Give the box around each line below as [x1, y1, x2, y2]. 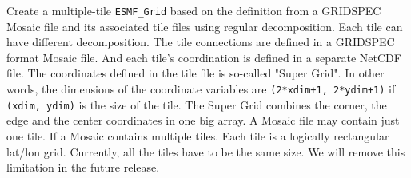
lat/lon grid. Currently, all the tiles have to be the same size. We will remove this [6, 143, 405, 160]
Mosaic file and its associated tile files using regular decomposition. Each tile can [6, 18, 403, 34]
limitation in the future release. [6, 159, 160, 176]
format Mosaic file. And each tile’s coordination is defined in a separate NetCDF [6, 49, 401, 65]
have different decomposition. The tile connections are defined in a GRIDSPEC [6, 34, 395, 50]
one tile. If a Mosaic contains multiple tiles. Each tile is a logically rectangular [6, 127, 389, 144]
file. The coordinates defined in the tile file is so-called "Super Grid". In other [6, 65, 385, 81]
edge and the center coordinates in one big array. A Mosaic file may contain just [6, 112, 400, 129]
